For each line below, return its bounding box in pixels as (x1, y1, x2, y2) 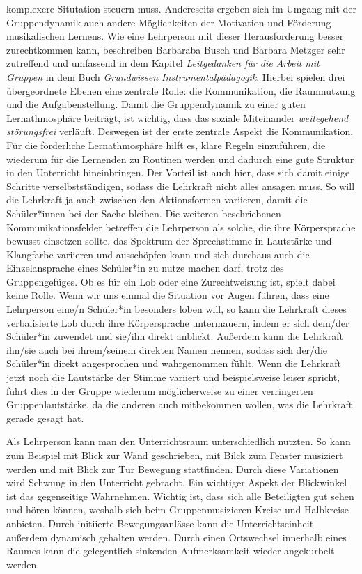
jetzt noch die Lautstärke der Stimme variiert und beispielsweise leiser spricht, (6, 370, 340, 385)
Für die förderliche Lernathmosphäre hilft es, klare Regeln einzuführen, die (6, 137, 326, 152)
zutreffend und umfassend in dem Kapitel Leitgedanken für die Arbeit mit (6, 56, 320, 70)
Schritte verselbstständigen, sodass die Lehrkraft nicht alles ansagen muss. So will (6, 178, 355, 193)
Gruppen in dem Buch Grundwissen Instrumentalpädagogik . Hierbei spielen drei (6, 69, 345, 84)
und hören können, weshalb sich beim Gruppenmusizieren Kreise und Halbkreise (6, 502, 349, 517)
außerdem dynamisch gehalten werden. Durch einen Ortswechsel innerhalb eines (6, 529, 347, 544)
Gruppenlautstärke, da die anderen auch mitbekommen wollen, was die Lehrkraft (6, 397, 353, 412)
